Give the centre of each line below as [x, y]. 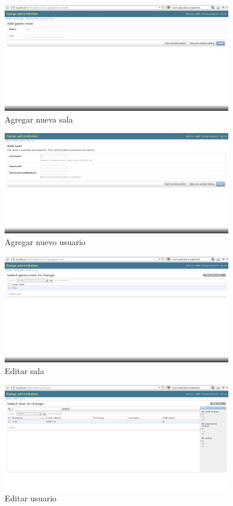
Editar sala [25, 370]
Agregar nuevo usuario [45, 241]
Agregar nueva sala [39, 119]
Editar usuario [31, 497]
